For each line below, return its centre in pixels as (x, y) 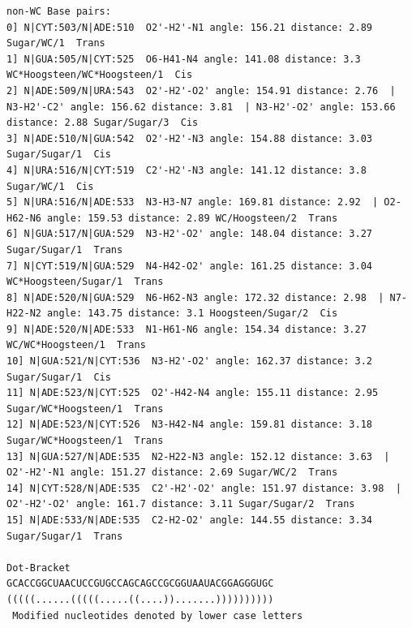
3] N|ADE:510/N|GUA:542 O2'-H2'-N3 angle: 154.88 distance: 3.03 (190, 138)
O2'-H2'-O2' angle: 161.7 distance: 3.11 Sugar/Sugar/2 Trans (181, 504)
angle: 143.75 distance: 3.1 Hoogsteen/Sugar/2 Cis (193, 314)
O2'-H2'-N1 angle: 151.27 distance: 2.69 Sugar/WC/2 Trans (172, 473)
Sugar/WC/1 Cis (50, 186)
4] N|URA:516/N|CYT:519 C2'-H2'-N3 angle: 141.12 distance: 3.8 (187, 170)
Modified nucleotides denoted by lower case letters (158, 615)
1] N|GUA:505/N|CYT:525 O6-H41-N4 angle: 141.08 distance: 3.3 (184, 59)
